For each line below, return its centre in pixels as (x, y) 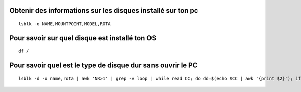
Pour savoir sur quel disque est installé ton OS (83, 38)
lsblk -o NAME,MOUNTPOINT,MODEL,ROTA (65, 24)
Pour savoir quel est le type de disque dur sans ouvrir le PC (103, 66)
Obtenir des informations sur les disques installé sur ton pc (104, 11)
